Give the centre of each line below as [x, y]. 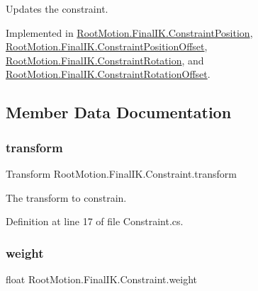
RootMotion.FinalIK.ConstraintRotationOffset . [108, 74]
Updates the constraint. [57, 8]
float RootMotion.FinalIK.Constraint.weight [102, 279]
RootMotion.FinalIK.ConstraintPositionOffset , [107, 46]
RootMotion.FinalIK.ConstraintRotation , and [105, 60]
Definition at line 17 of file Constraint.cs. [95, 221]
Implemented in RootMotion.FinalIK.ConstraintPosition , [129, 32]
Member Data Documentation [119, 112]
